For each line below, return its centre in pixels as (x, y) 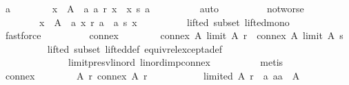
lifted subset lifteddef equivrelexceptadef (135, 48)
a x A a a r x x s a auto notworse (154, 8)
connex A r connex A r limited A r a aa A (152, 75)
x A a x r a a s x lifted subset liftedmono (164, 22)
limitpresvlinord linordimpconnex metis (176, 62)
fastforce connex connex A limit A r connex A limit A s (174, 35)
